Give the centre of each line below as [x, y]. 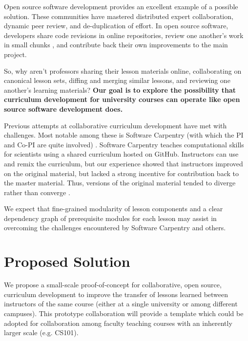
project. [15, 54]
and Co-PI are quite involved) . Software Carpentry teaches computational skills [124, 144]
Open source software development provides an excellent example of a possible [121, 6]
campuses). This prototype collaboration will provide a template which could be [124, 313]
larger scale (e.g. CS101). [41, 332]
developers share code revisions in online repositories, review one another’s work [124, 35]
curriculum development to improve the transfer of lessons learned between [116, 294]
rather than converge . [37, 192]
